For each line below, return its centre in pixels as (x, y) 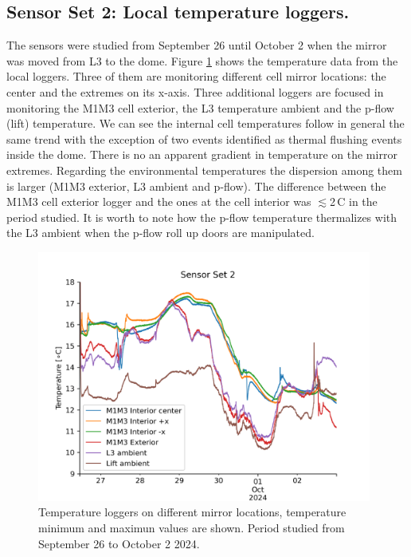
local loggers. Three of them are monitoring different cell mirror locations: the (196, 76)
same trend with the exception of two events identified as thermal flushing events (204, 138)
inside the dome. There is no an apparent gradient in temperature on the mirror (202, 154)
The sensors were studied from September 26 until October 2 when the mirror (197, 45)
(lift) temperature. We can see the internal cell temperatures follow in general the (205, 123)
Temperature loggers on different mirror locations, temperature (192, 512)
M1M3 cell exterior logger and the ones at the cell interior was (159, 201)
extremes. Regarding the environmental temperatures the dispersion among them (204, 170)
